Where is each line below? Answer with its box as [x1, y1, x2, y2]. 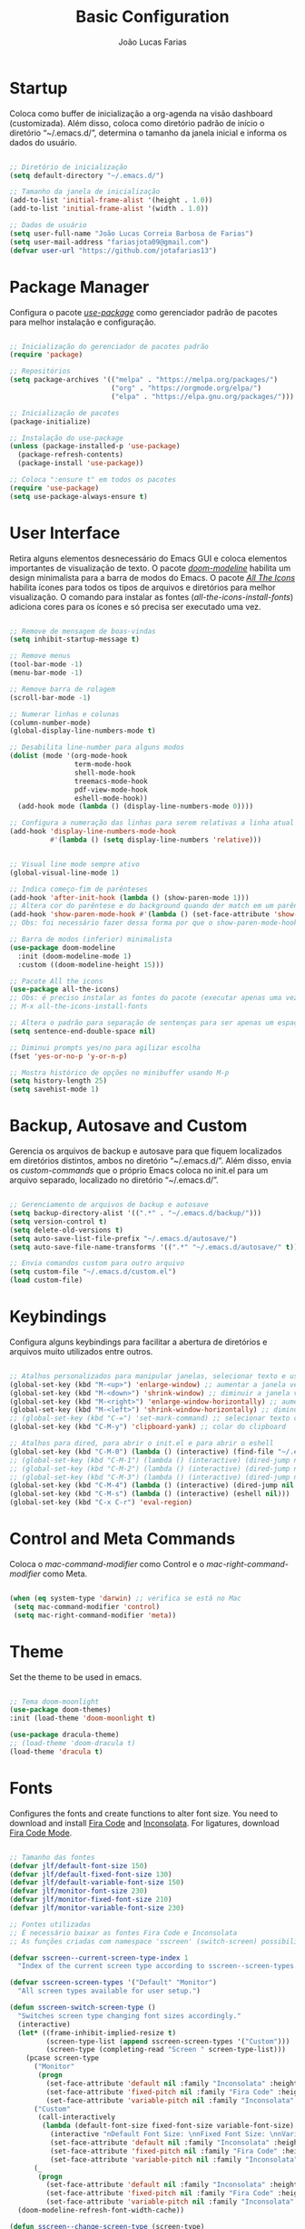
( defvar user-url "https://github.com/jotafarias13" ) [9, 245, 218, 255]
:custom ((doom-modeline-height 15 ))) [17, 960, 165, 969]
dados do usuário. [9, 136, 77, 147]
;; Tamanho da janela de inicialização [9, 187, 161, 196]
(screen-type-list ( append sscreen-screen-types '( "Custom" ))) [45, 2036, 290, 2046]
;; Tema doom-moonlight [9, 1697, 100, 1706]
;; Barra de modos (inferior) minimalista [9, 935, 172, 945]
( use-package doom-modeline [9, 943, 116, 952]
